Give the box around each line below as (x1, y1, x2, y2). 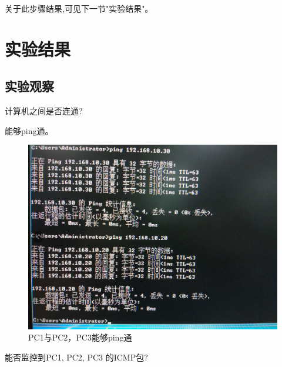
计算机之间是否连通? (5, 105, 83, 117)
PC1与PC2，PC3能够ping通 (28, 331, 132, 343)
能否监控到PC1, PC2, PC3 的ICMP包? (5, 351, 148, 363)
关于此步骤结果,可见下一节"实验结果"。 (5, 2, 153, 14)
